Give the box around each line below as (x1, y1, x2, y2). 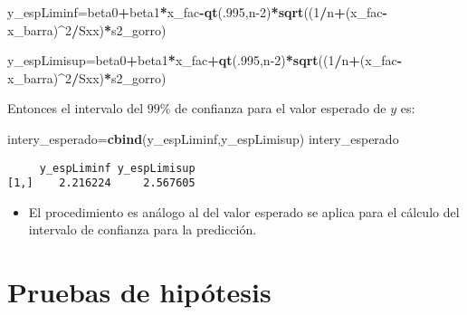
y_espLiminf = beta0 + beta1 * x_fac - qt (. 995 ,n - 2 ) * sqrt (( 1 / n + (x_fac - (7, 3, 387, 21)
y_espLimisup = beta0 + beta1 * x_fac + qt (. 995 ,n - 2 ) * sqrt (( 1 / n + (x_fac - (7, 51, 403, 70)
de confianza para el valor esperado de (175, 99, 386, 118)
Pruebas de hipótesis (7, 273, 272, 310)
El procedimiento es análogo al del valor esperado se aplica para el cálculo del (28, 202, 460, 221)
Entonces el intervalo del (7, 99, 144, 118)
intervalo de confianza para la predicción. (28, 220, 257, 239)
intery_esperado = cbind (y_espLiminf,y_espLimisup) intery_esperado (7, 129, 399, 148)
